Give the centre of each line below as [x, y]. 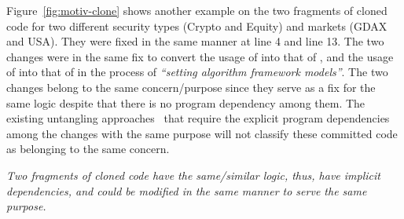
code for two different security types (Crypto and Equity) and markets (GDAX [197, 26]
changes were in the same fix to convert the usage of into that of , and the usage [200, 56]
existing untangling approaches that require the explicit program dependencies [198, 118]
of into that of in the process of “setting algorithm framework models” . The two [197, 72]
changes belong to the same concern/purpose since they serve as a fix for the [191, 87]
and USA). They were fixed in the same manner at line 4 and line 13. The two [195, 41]
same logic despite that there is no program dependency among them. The [186, 102]
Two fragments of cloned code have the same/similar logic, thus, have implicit [193, 175]
